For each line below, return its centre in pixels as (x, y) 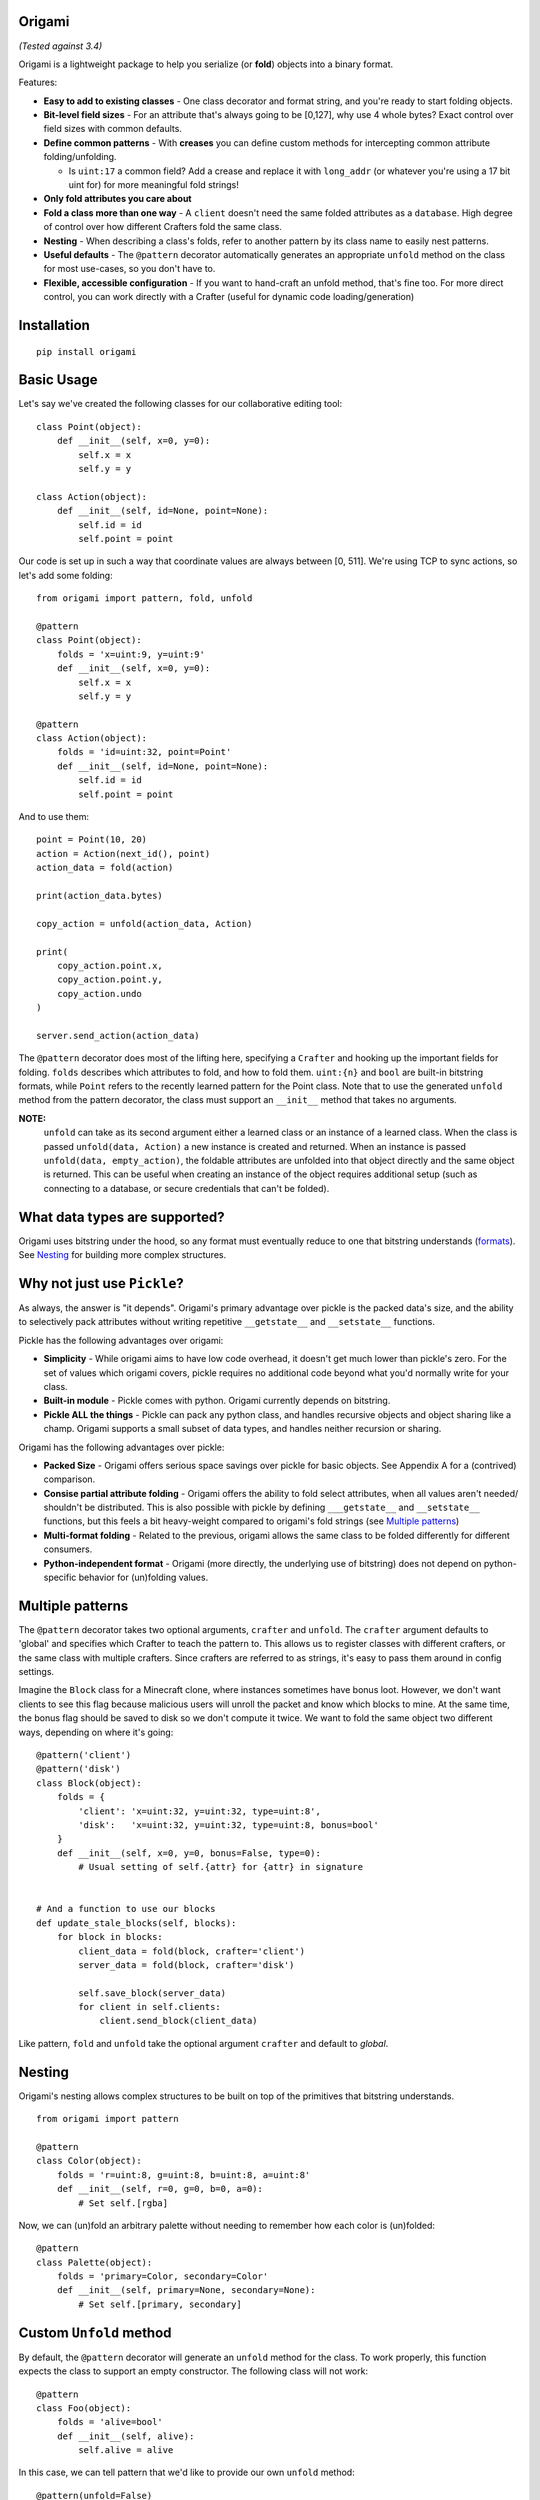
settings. (36, 1672)
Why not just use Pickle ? (101, 1283)
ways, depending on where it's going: (96, 1732)
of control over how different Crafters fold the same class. (162, 227)
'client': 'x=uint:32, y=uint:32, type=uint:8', (200, 1811)
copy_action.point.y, (110, 979)
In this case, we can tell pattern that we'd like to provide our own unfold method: (186, 2472)
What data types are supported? (121, 1216)
